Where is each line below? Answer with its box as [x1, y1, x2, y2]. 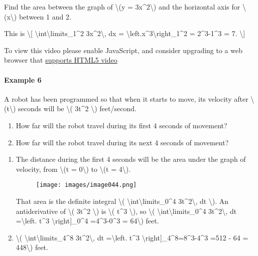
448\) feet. [16, 242, 48, 252]
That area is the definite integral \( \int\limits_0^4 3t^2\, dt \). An [16, 195, 229, 206]
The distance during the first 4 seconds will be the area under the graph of [16, 154, 246, 164]
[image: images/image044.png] [36, 181, 137, 189]
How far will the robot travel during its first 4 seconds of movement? [16, 120, 227, 130]
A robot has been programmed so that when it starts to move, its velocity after [4, 93, 248, 104]
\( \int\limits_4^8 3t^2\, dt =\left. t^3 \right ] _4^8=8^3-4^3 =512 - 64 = [16, 232, 248, 242]
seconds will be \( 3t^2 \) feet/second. [18, 103, 137, 114]
